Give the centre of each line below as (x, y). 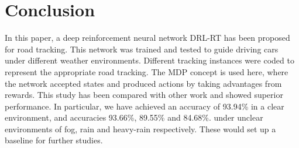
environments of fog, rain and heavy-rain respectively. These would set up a (140, 128)
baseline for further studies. (54, 140)
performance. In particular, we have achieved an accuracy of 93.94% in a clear (145, 106)
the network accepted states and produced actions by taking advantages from (143, 83)
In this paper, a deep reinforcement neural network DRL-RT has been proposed (147, 38)
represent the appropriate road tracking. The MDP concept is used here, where (147, 71)
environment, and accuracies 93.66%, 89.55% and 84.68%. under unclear (134, 117)
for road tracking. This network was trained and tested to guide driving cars (142, 49)
